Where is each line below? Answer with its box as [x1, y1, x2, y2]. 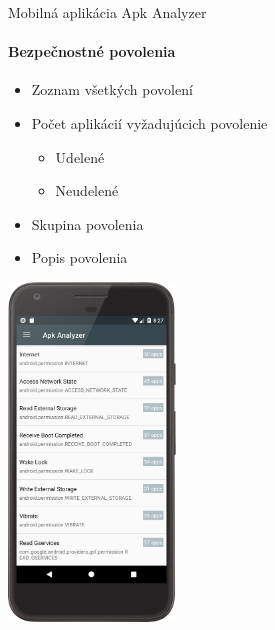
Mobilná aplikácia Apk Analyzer [8, 2, 207, 22]
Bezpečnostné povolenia [8, 41, 176, 62]
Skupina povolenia [31, 213, 144, 234]
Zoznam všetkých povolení [31, 79, 193, 100]
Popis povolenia [31, 247, 128, 268]
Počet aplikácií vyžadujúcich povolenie [31, 112, 268, 133]
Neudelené [55, 180, 119, 201]
